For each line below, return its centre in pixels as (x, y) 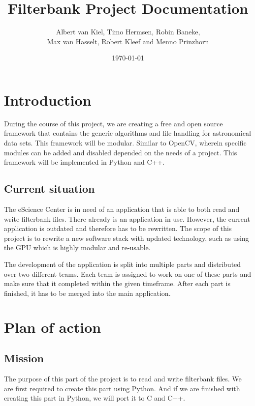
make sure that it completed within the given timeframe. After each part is (117, 283)
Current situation (49, 188)
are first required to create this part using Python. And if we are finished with (122, 388)
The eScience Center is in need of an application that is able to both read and (122, 209)
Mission (24, 358)
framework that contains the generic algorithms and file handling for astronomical (127, 133)
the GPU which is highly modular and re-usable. (77, 247)
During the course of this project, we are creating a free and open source (113, 123)
